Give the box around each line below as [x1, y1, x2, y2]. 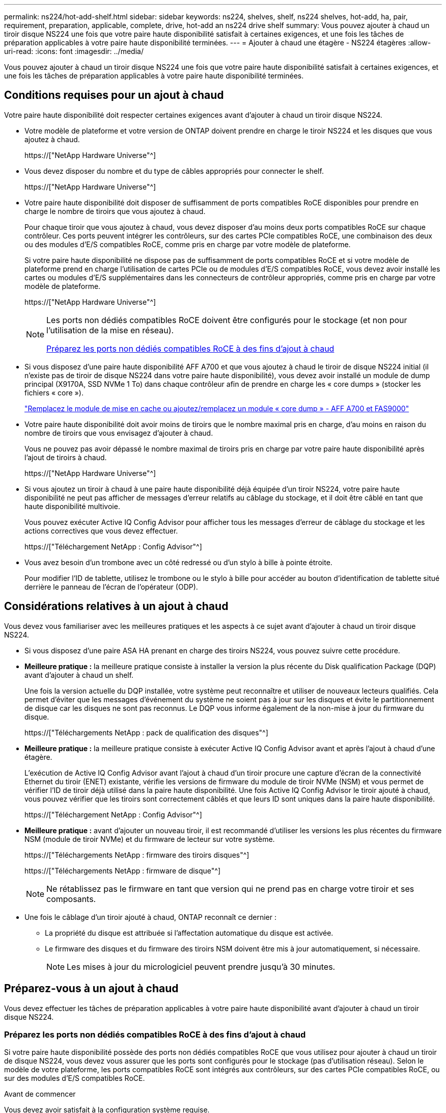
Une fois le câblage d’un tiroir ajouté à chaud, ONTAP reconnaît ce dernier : [24, 912, 276, 921]
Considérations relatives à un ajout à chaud [4, 600, 229, 613]
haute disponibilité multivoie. [24, 501, 120, 511]
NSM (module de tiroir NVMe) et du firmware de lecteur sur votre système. [24, 834, 275, 843]
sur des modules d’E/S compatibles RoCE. [4, 1074, 145, 1083]
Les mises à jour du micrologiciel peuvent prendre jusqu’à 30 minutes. [67, 961, 336, 972]
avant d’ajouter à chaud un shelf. [24, 670, 134, 679]
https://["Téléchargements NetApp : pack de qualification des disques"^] [24, 728, 268, 737]
